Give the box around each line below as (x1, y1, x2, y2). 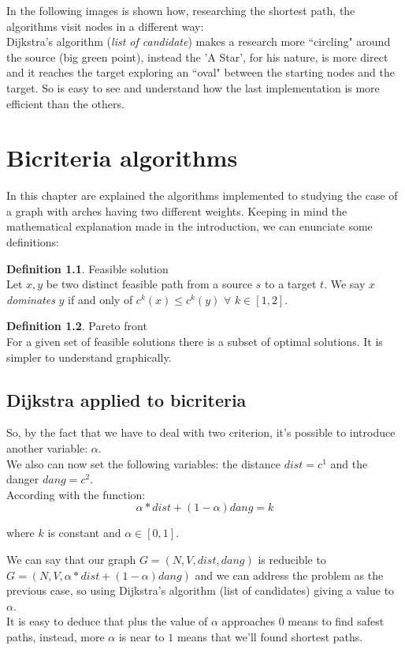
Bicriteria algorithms (6, 141, 238, 174)
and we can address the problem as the (195, 566, 384, 583)
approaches (221, 613, 276, 629)
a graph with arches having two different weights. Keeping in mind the (6, 202, 347, 219)
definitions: (6, 234, 59, 250)
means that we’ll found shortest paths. (176, 628, 363, 644)
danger (6, 471, 39, 487)
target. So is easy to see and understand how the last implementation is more (6, 79, 380, 96)
